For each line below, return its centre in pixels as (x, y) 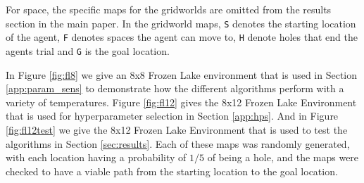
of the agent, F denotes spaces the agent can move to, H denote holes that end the (182, 37)
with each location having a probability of (96, 157)
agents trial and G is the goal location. (88, 50)
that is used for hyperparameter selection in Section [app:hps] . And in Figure (172, 116)
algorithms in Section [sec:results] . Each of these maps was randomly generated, (178, 143)
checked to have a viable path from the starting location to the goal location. (172, 171)
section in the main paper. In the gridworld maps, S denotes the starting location (181, 23)
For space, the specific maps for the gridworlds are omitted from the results (169, 9)
